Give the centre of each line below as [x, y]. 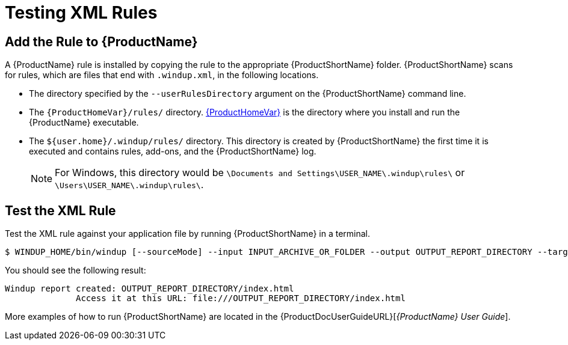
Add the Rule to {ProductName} [101, 41]
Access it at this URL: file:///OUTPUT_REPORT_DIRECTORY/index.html [241, 298]
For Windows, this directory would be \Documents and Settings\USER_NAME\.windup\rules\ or [260, 173]
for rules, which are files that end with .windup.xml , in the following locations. [162, 75]
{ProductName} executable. [84, 123]
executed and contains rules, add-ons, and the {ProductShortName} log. [173, 151]
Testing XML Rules [81, 13]
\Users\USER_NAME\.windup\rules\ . [129, 185]
